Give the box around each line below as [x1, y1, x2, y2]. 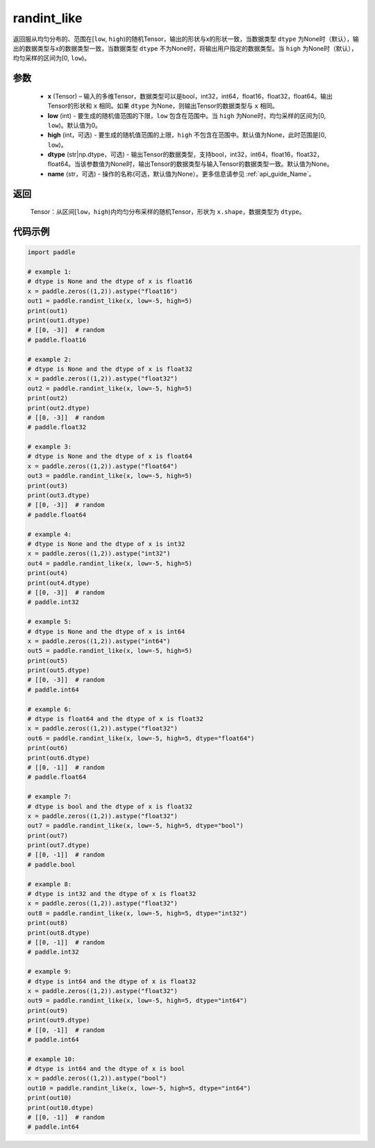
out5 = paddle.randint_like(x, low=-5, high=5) [27, 647, 192, 655]
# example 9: [27, 967, 72, 976]
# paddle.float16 [27, 335, 87, 344]
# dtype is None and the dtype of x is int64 [27, 627, 185, 635]
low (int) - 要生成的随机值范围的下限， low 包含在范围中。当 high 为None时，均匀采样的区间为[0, [47, 111, 326, 119]
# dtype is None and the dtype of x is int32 [27, 540, 185, 548]
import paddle [27, 249, 76, 256]
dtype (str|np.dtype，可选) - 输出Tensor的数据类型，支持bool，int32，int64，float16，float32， [47, 150, 323, 159]
